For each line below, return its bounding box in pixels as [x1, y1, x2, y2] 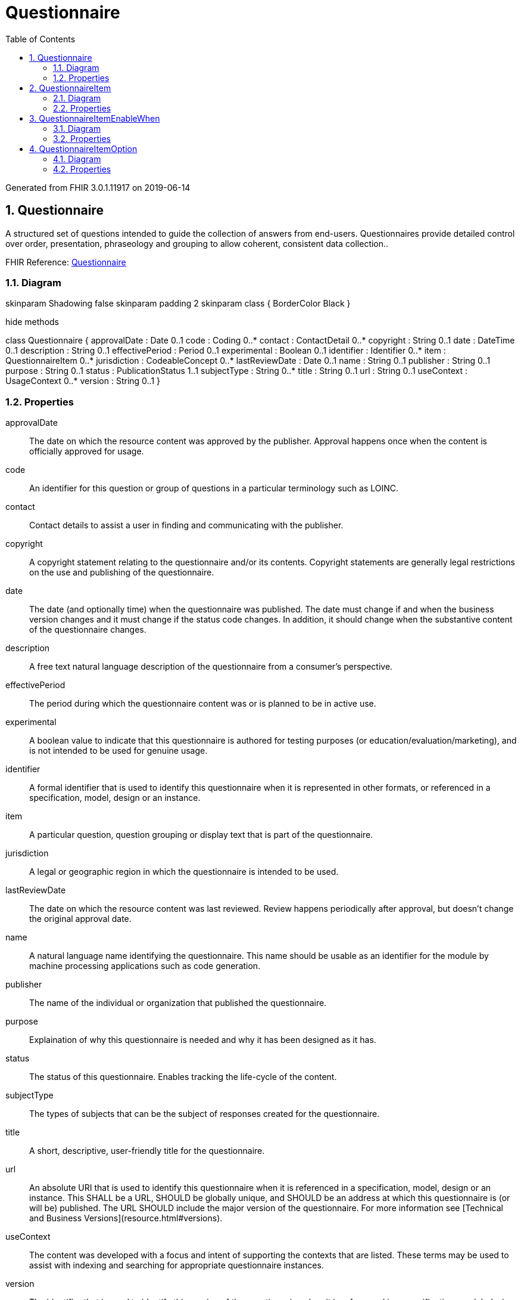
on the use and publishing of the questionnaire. [29, 567, 214, 578]
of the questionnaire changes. [29, 624, 146, 635]
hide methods [5, 317, 59, 327]
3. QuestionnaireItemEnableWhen [29, 113, 160, 123]
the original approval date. [29, 914, 132, 924]
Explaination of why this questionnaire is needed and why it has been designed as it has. [29, 1035, 376, 1045]
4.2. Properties [53, 163, 111, 174]
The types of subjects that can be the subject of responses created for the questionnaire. [29, 1109, 380, 1119]
